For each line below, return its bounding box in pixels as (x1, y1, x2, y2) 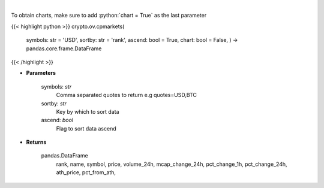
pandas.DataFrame (41, 152, 88, 159)
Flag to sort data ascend (56, 125, 116, 132)
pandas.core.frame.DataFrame (26, 45, 102, 52)
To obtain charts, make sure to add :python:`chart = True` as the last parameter (11, 12, 207, 19)
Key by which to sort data (56, 108, 119, 115)
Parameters (26, 69, 56, 77)
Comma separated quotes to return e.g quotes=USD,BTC (56, 92, 197, 99)
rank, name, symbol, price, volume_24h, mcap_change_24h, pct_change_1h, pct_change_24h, (56, 160, 287, 168)
